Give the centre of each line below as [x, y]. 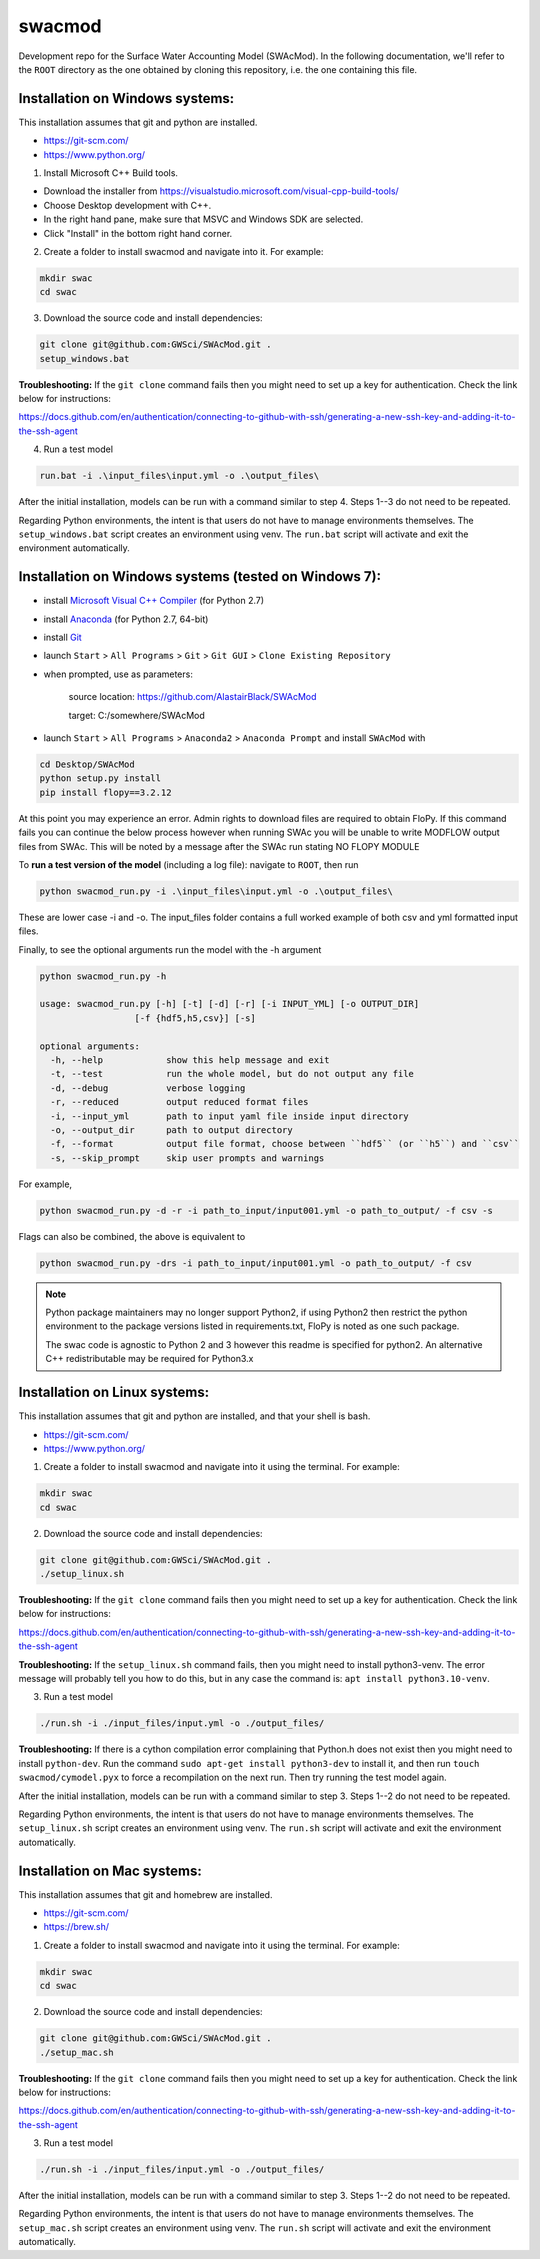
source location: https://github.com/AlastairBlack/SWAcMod [192, 697]
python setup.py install [100, 778]
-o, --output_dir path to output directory [172, 1129]
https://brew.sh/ [76, 1927]
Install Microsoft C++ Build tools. [111, 173]
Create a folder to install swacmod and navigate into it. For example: [183, 251]
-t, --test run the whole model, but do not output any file [232, 1074]
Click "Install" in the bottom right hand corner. [138, 233]
